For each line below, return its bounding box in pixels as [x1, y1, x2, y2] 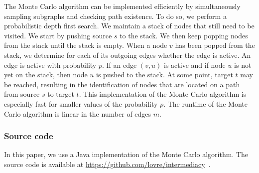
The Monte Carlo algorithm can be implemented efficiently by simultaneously [4, 1, 241, 11]
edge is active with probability [4, 59, 97, 70]
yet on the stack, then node [4, 69, 88, 80]
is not [234, 59, 252, 70]
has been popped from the [175, 40, 255, 50]
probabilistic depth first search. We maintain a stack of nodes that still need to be [4, 20, 255, 31]
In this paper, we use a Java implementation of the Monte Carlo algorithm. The [4, 149, 249, 160]
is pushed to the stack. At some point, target [96, 69, 233, 80]
